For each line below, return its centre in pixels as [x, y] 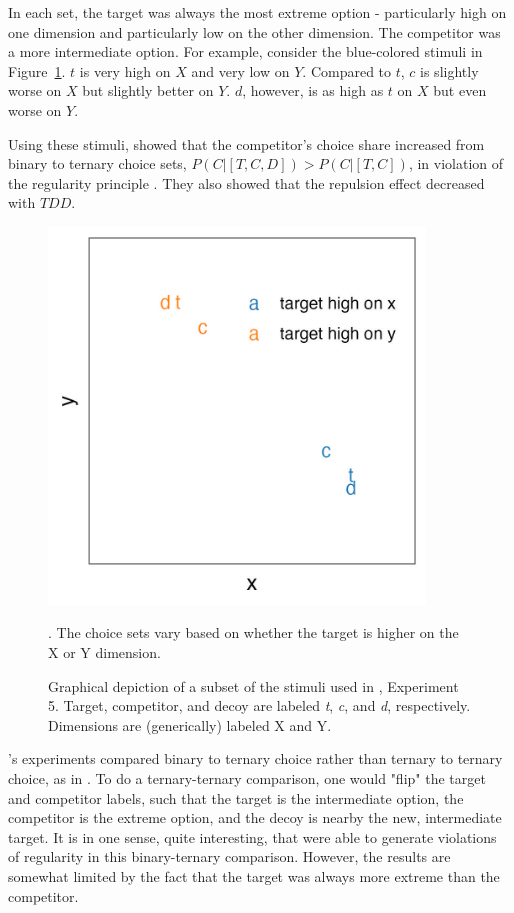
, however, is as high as [313, 90]
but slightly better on [148, 90]
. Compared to [347, 70]
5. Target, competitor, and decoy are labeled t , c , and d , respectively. [259, 705]
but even [460, 90]
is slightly [449, 70]
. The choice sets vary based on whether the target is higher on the [253, 632]
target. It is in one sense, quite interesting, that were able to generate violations [252, 836]
